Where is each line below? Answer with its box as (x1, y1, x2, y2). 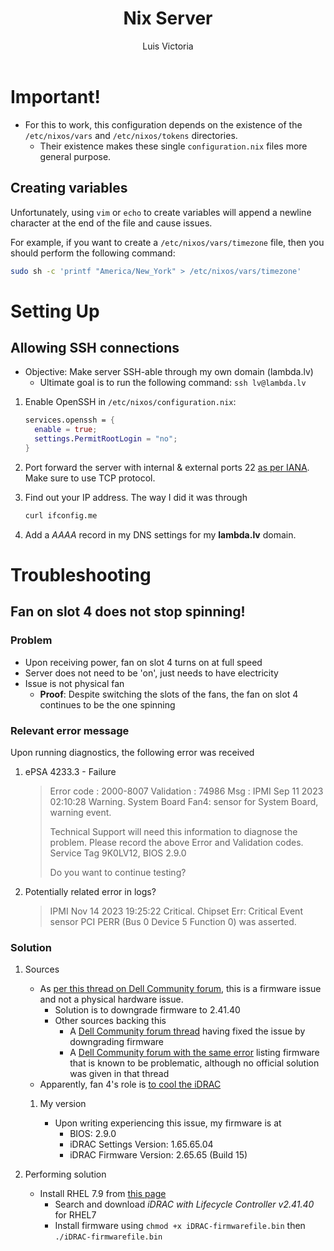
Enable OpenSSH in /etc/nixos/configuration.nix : (24, 396, 237, 408)
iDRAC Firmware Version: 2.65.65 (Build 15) (69, 1149, 248, 1161)
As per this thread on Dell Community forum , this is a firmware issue (39, 983, 322, 995)
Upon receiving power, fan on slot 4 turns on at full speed (24, 656, 263, 668)
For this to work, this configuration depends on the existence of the (24, 118, 303, 131)
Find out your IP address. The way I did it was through (24, 491, 248, 503)
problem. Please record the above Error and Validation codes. (49, 836, 304, 848)
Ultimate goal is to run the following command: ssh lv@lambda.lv (39, 377, 307, 389)
